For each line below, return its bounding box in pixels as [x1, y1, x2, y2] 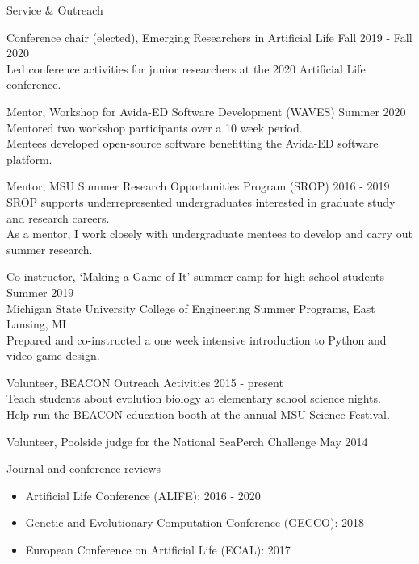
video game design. [6, 347, 100, 364]
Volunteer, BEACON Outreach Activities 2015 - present [6, 374, 283, 391]
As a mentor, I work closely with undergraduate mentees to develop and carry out [6, 225, 413, 242]
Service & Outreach [6, 2, 103, 18]
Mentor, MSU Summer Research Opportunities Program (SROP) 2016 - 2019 [6, 178, 390, 194]
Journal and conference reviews [6, 460, 161, 477]
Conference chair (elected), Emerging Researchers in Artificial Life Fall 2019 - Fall [6, 28, 413, 45]
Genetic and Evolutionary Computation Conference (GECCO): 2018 [25, 514, 364, 531]
